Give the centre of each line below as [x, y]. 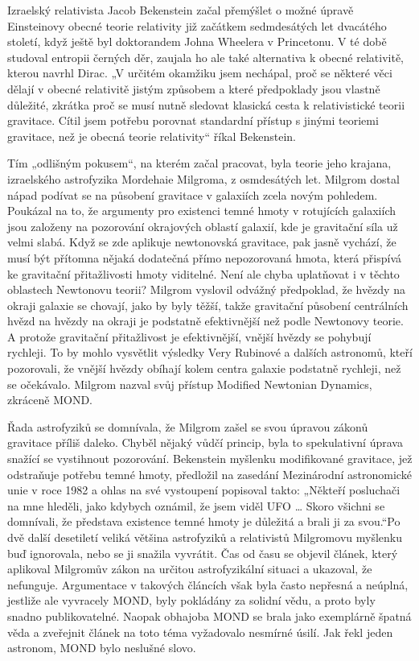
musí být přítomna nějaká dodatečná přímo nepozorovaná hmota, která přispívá [204, 257]
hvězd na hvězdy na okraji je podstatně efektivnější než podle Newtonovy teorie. [205, 321]
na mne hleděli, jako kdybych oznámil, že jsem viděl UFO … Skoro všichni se [196, 505]
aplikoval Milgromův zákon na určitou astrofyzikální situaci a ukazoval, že [190, 569]
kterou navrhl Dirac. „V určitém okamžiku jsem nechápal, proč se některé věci [200, 73]
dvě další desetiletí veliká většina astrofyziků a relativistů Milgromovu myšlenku [205, 537]
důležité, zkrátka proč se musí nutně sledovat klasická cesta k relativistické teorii [206, 104]
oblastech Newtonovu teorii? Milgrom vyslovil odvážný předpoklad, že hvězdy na [206, 289]
